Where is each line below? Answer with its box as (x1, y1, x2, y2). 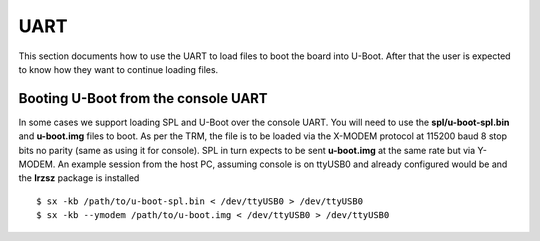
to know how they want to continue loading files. (18, 63, 219, 75)
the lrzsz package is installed (18, 172, 140, 184)
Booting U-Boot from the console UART (18, 90, 269, 107)
